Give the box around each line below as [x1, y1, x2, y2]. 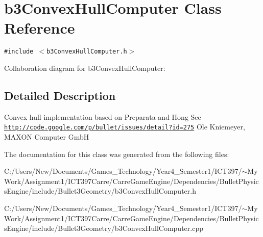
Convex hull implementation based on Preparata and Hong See [4, 111, 201, 122]
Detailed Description [4, 87, 116, 103]
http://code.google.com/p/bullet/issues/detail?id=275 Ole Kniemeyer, [4, 121, 245, 132]
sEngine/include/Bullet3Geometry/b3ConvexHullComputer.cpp [4, 223, 203, 233]
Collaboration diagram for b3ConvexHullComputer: [4, 62, 165, 73]
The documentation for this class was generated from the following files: [4, 148, 229, 159]
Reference [4, 17, 75, 38]
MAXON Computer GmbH [4, 131, 89, 142]
